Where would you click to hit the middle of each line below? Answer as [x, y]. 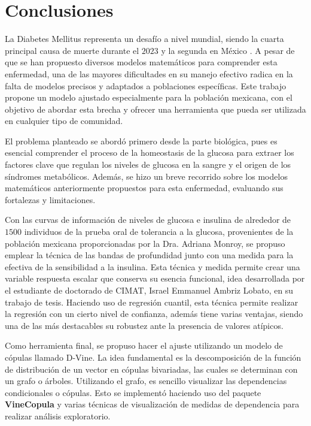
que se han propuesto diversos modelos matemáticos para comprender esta [141, 62]
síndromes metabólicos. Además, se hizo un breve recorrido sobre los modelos [146, 176]
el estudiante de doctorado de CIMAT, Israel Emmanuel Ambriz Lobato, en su [149, 290]
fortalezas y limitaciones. [50, 199]
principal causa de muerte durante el [72, 50]
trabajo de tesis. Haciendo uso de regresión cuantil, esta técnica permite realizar [152, 302]
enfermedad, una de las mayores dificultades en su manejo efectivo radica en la [149, 73]
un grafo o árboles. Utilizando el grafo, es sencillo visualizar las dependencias [146, 381]
